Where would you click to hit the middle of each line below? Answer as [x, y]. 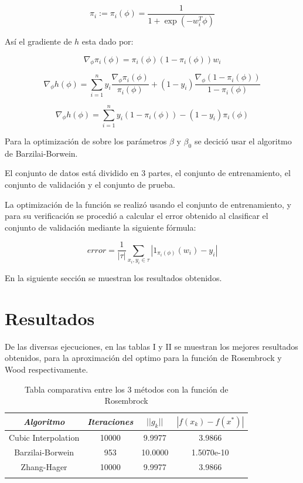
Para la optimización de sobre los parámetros [86, 141]
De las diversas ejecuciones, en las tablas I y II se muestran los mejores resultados [151, 346]
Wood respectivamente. [47, 369]
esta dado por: [108, 41]
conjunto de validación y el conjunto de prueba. [90, 184]
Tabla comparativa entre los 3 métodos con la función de [126, 389]
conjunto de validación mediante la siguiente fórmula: [101, 227]
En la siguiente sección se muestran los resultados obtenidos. [113, 278]
